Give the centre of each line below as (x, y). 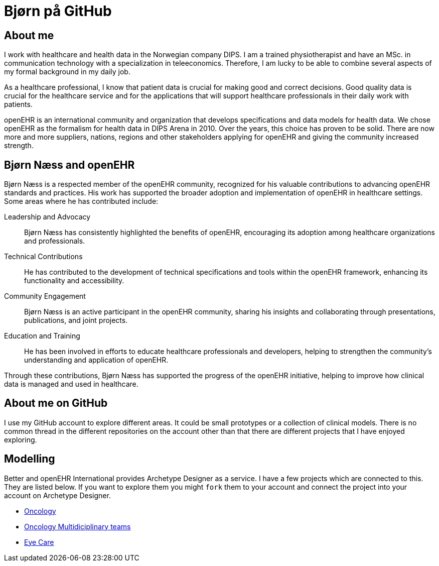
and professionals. (55, 241)
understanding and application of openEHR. (96, 360)
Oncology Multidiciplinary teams (78, 526)
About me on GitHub (56, 403)
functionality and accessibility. (74, 281)
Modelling (30, 459)
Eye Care (39, 542)
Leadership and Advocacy (47, 217)
